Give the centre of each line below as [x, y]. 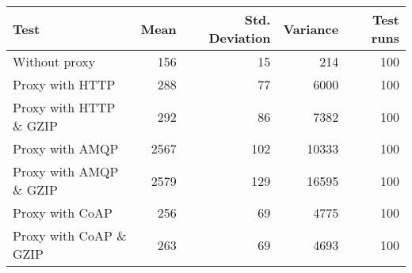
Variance [311, 28]
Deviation [240, 38]
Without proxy [54, 61]
